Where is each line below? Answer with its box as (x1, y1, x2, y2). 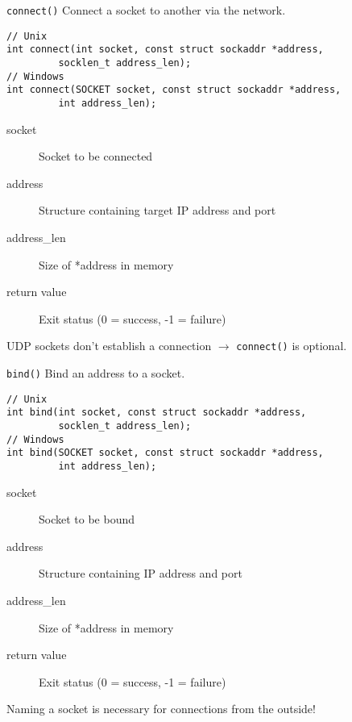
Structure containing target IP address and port (39, 202, 276, 219)
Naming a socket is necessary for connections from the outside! (6, 700, 316, 717)
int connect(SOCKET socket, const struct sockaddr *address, (6, 84, 342, 96)
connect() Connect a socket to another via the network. (6, 2, 286, 18)
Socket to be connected (39, 148, 153, 165)
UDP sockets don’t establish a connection (6, 337, 212, 354)
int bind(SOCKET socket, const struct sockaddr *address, (6, 447, 324, 459)
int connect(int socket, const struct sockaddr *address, (6, 44, 324, 56)
